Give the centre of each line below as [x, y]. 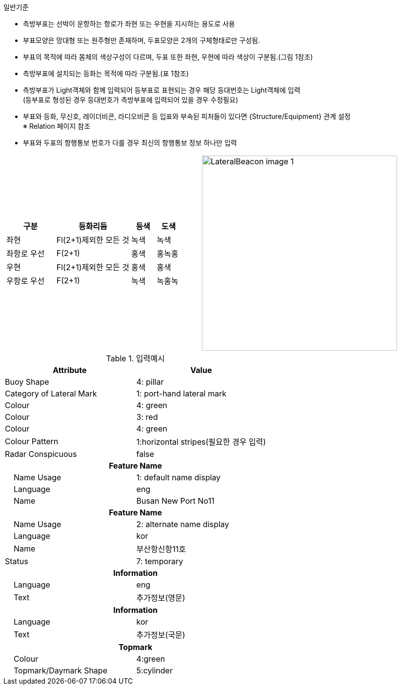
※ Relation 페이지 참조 [57, 126]
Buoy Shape [27, 382]
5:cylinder [154, 670]
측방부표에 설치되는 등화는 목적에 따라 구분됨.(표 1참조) [106, 73]
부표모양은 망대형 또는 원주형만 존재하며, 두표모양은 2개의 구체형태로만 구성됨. [142, 40]
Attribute [70, 370]
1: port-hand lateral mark [181, 394]
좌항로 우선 [26, 254]
